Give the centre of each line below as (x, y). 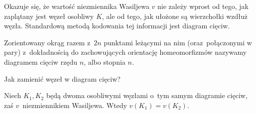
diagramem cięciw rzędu (41, 61)
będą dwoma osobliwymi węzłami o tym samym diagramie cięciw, (147, 95)
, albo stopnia (105, 61)
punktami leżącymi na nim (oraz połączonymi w (178, 42)
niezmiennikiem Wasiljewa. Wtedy (75, 105)
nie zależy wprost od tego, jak (203, 6)
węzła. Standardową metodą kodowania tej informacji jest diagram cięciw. (117, 26)
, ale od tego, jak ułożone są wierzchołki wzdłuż (175, 16)
